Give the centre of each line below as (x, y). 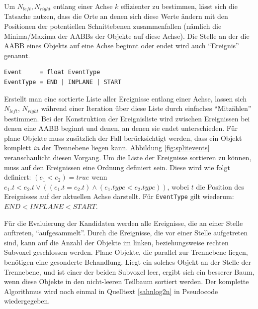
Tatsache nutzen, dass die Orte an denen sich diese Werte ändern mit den (116, 16)
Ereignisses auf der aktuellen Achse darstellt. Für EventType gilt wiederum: (119, 196)
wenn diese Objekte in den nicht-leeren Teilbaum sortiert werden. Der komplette (127, 281)
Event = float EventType (52, 72)
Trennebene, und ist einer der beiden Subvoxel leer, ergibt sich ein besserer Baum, (129, 271)
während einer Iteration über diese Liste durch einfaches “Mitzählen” (146, 108)
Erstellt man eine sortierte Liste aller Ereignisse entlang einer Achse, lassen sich (125, 98)
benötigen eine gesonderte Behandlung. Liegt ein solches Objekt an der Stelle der (128, 262)
